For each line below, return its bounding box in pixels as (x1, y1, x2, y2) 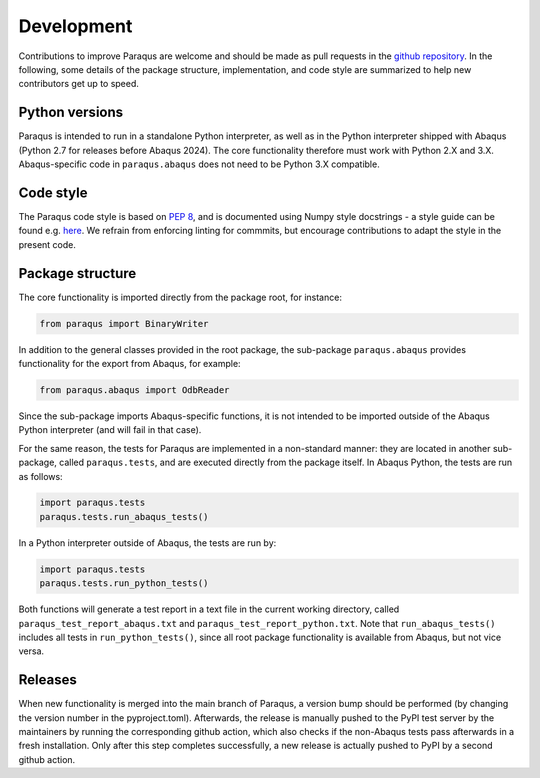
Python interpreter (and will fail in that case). (18, 424, 202, 436)
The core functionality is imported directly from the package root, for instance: (18, 291, 342, 303)
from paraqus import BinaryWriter (39, 318, 209, 329)
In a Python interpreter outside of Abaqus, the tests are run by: (18, 536, 277, 549)
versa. (18, 645, 45, 657)
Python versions (18, 104, 124, 121)
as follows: (18, 470, 64, 482)
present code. (18, 238, 77, 250)
